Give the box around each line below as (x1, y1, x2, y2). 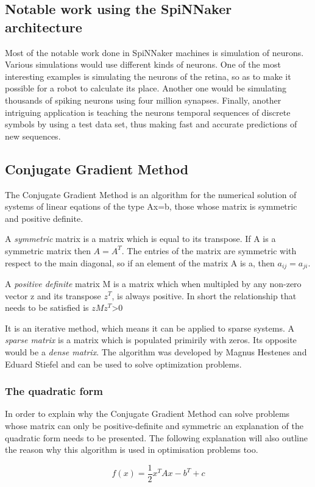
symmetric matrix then (5, 244, 91, 257)
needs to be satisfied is (5, 301, 89, 314)
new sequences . (5, 129, 61, 142)
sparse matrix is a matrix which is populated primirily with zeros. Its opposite (5, 333, 297, 346)
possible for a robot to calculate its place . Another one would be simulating (5, 82, 287, 94)
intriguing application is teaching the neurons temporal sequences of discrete (5, 105, 291, 118)
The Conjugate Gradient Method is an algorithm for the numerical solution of (5, 188, 297, 201)
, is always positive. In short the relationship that (111, 289, 297, 302)
